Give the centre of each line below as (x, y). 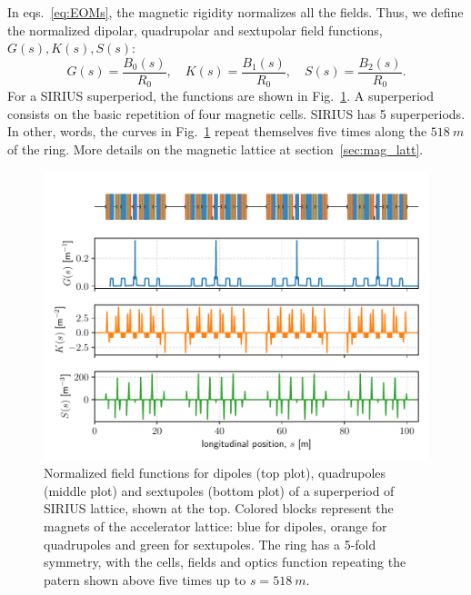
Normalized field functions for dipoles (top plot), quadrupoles (215, 473)
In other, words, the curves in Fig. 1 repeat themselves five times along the (217, 131)
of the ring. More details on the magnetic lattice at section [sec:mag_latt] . (215, 149)
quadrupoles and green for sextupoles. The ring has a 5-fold (210, 544)
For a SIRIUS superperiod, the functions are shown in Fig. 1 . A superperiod (221, 96)
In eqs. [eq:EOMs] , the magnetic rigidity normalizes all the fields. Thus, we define (235, 12)
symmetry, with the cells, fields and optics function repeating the (225, 562)
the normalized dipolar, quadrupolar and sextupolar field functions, (195, 30)
